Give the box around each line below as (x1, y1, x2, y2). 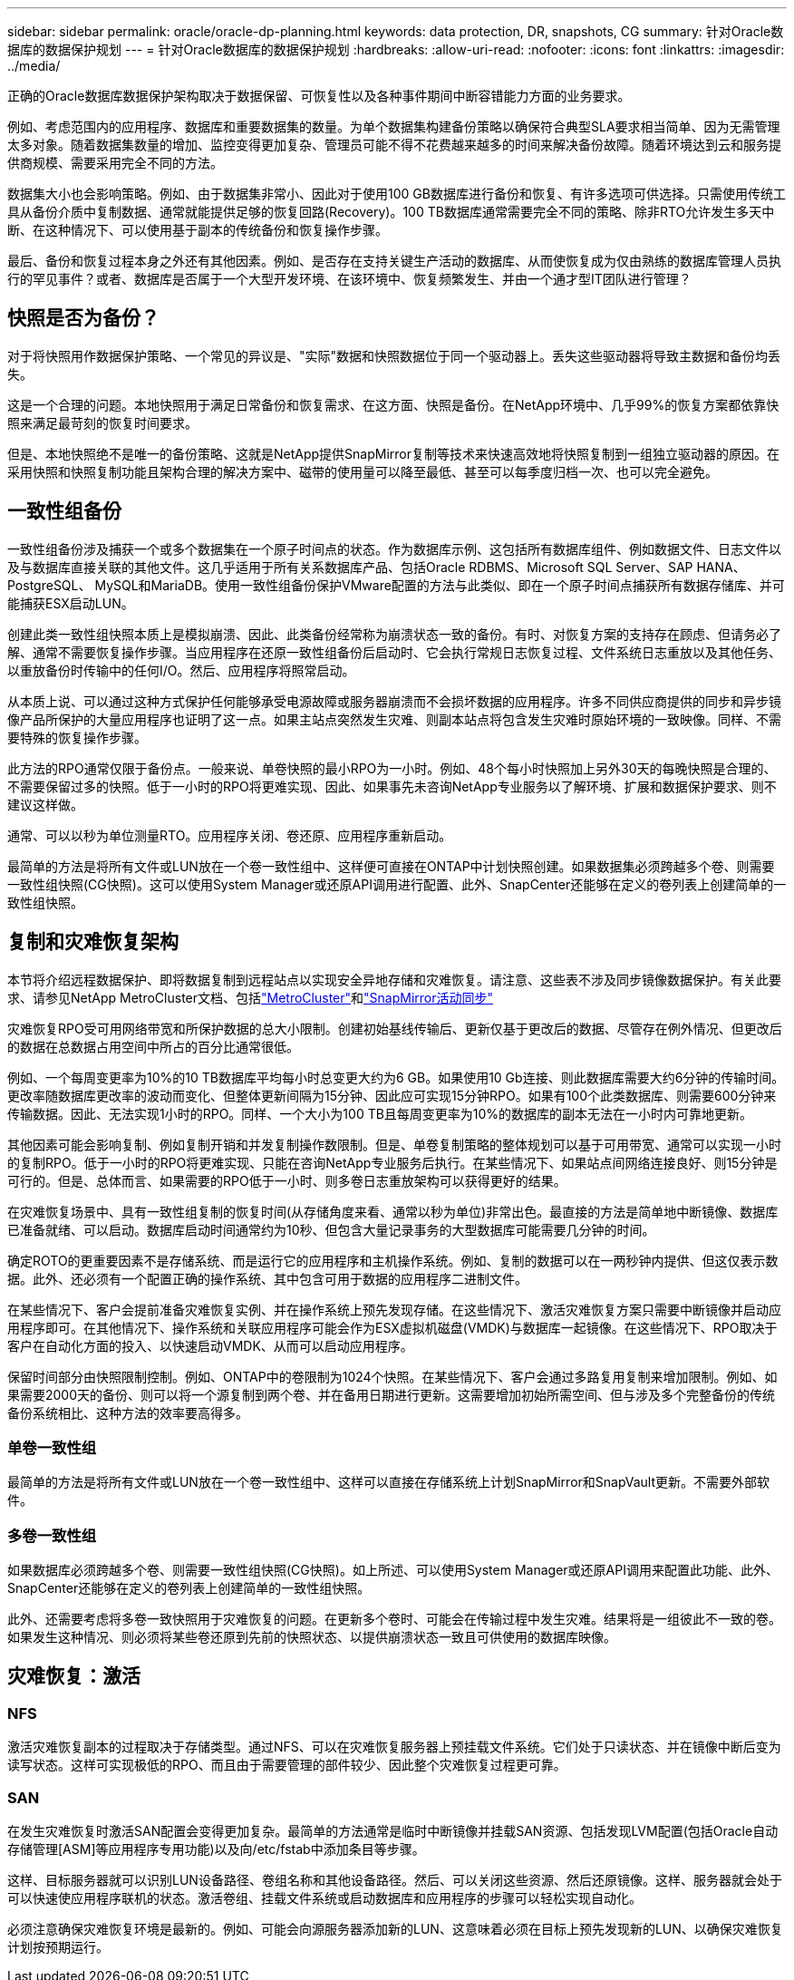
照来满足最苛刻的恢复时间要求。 (7, 414, 198, 431)
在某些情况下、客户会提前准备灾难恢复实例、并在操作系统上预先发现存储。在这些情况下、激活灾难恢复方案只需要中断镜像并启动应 (7, 1301, 781, 1317)
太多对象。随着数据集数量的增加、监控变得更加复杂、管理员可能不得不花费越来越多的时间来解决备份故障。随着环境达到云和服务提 (7, 137, 781, 152)
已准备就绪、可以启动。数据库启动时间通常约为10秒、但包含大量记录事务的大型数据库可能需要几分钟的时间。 (7, 1221, 655, 1237)
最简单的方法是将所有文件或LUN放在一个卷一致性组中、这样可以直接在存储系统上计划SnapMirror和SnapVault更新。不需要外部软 (7, 1474, 770, 1490)
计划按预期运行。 (7, 1939, 109, 1955)
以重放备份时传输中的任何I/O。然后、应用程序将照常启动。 (7, 662, 355, 678)
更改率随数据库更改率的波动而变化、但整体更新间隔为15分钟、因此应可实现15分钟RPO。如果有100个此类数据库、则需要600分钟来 (7, 1087, 777, 1103)
